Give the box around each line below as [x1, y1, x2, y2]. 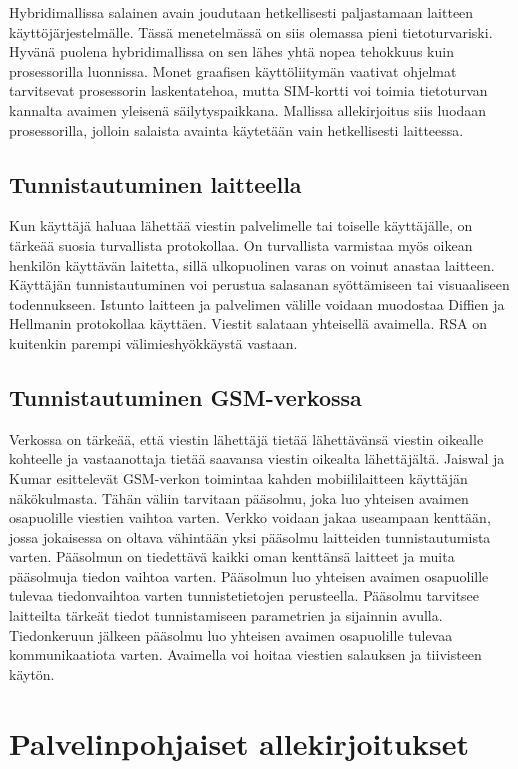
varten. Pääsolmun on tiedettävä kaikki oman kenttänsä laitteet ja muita [9, 546, 455, 567]
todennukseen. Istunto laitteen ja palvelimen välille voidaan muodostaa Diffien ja [9, 293, 505, 314]
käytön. [9, 663, 55, 684]
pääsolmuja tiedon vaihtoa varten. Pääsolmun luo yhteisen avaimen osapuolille [9, 565, 489, 586]
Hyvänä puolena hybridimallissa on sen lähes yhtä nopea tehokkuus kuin [9, 41, 454, 62]
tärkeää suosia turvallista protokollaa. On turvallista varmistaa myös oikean [9, 234, 473, 255]
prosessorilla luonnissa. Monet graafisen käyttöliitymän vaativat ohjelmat [9, 60, 457, 81]
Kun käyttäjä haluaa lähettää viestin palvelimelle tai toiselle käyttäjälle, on [9, 215, 473, 236]
